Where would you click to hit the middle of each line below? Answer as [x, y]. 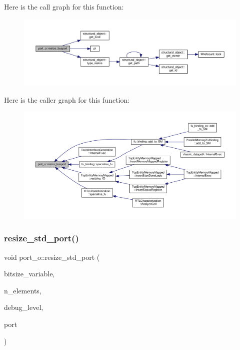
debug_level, [24, 307]
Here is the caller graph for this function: [67, 99]
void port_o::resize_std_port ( [52, 257]
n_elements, [23, 290]
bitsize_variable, [29, 274]
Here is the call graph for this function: [64, 7]
